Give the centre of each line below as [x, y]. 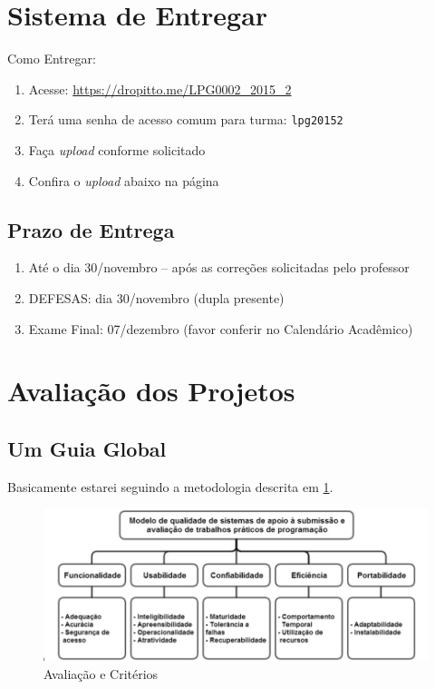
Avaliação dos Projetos [151, 391]
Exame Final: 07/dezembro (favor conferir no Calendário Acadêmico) [221, 328]
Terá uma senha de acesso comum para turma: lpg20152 [186, 119]
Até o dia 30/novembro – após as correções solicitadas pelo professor [219, 267]
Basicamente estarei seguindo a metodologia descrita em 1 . [170, 486]
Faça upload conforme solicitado [117, 149]
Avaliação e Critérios [101, 673]
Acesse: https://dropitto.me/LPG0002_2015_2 [160, 89]
